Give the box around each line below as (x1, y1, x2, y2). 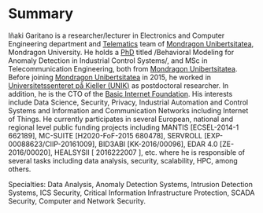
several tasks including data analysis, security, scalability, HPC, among (8, 156, 238, 165)
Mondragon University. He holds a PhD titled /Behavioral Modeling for (8, 47, 235, 57)
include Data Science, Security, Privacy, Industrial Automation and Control (8, 97, 249, 107)
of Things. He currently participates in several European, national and (8, 114, 234, 123)
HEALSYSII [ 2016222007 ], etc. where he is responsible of (54, 147, 246, 157)
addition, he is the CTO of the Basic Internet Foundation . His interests (8, 89, 233, 98)
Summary (8, 5, 73, 23)
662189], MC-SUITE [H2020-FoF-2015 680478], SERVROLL (8, 130, 203, 140)
